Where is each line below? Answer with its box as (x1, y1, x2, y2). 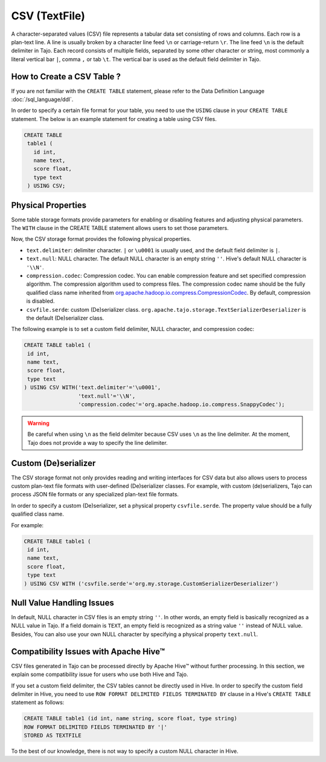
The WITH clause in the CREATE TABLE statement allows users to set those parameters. (11, 225, 229, 232)
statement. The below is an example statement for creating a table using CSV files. (11, 115, 217, 122)
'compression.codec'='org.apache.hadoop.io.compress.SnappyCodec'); (77, 401, 285, 408)
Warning (27, 419, 50, 427)
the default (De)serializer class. (26, 314, 104, 321)
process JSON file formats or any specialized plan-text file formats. (11, 491, 179, 498)
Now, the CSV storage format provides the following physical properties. (11, 235, 191, 243)
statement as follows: (11, 699, 65, 706)
